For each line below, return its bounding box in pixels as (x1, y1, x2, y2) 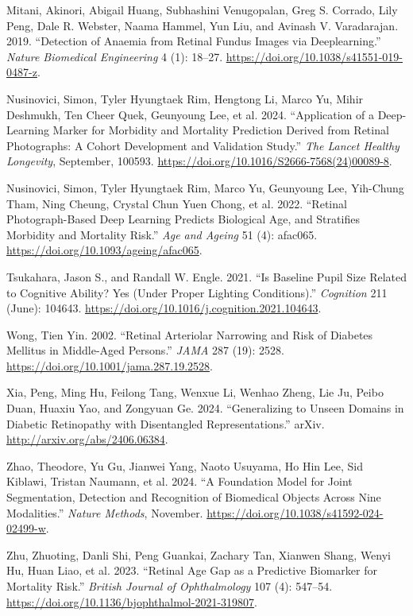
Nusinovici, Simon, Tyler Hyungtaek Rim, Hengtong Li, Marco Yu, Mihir (6, 90, 364, 107)
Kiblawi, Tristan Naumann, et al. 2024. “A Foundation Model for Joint (6, 473, 353, 490)
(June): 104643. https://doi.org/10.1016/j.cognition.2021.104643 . (6, 300, 322, 316)
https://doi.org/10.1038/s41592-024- (206, 504, 384, 521)
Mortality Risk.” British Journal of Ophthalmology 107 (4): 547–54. (6, 578, 333, 594)
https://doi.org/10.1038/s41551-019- (226, 48, 403, 64)
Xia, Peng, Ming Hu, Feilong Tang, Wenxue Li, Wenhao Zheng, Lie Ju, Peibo (6, 384, 384, 401)
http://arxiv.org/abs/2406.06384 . (6, 431, 168, 447)
